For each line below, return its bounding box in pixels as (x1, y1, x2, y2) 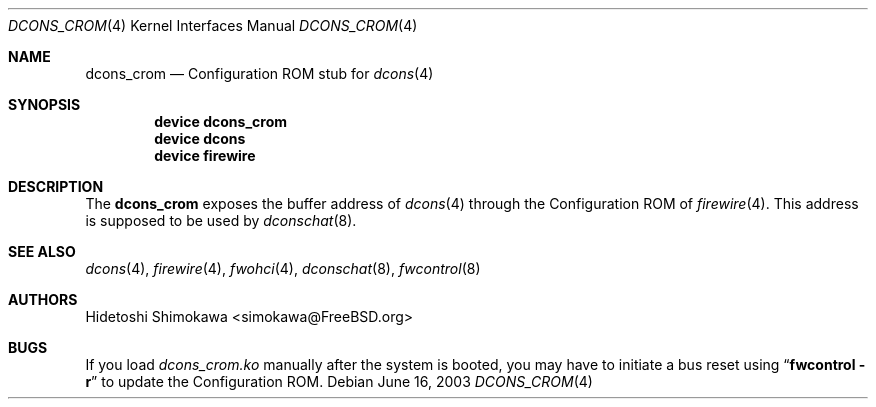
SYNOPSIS (8, 96, 81, 113)
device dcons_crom (154, 113, 288, 130)
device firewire (154, 147, 256, 164)
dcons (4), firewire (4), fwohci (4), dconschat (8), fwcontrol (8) (85, 260, 481, 277)
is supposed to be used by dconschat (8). (85, 212, 357, 229)
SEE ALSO (8, 243, 76, 260)
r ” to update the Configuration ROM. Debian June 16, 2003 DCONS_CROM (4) (85, 373, 593, 390)
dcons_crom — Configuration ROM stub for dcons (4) (85, 65, 434, 82)
